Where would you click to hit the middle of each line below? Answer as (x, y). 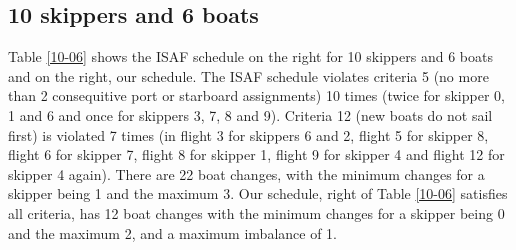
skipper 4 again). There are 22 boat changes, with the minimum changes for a (246, 173)
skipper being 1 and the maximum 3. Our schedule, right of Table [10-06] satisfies (258, 193)
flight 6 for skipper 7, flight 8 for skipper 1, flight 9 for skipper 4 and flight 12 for (256, 154)
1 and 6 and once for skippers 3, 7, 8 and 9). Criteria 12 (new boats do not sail (250, 114)
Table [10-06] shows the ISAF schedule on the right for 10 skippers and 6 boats (250, 56)
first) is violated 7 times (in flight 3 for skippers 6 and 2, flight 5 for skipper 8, (248, 134)
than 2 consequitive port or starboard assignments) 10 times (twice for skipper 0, (256, 95)
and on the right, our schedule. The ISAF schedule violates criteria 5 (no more (248, 75)
